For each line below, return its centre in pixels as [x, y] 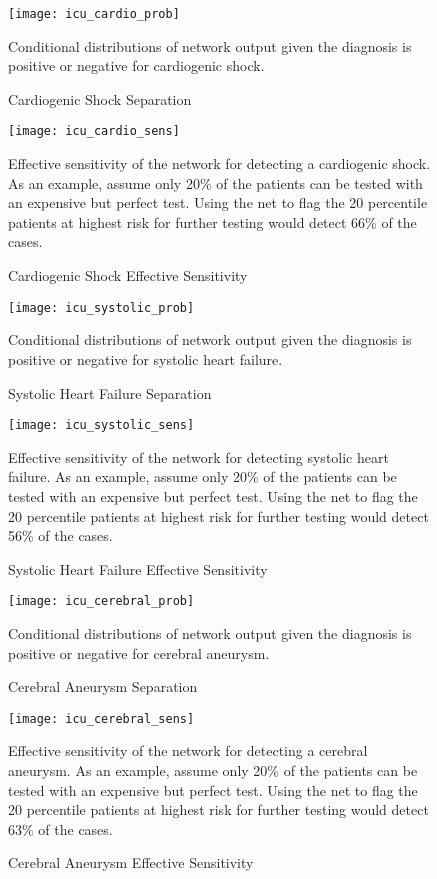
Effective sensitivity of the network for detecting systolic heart [198, 456]
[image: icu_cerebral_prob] [101, 601]
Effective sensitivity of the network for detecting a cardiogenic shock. [219, 163]
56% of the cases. [60, 535]
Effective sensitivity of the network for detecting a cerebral [188, 750]
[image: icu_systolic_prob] [101, 307]
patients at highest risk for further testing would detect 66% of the [212, 221]
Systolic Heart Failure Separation [110, 392]
